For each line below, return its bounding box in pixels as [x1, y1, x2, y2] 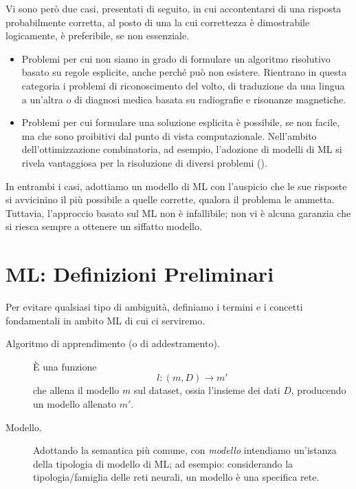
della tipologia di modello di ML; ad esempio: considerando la [33, 456, 293, 470]
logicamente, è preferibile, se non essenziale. [5, 28, 190, 43]
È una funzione [33, 359, 97, 373]
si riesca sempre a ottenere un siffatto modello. [5, 219, 202, 233]
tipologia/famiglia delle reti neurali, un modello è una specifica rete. [33, 470, 320, 484]
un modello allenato [33, 397, 116, 410]
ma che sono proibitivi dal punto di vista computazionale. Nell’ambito [21, 128, 317, 143]
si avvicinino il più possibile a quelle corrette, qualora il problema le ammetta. [5, 192, 335, 207]
